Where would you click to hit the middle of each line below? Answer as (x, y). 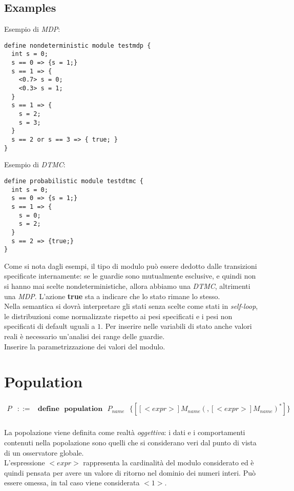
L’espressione (25, 463)
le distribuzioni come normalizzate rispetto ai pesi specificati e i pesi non (118, 316)
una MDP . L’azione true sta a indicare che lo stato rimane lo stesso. (112, 296)
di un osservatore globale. (44, 452)
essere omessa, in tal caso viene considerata (72, 483)
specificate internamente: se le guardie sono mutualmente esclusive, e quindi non (130, 276)
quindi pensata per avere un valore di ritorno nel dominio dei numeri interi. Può (130, 472)
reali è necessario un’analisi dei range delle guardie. (85, 336)
